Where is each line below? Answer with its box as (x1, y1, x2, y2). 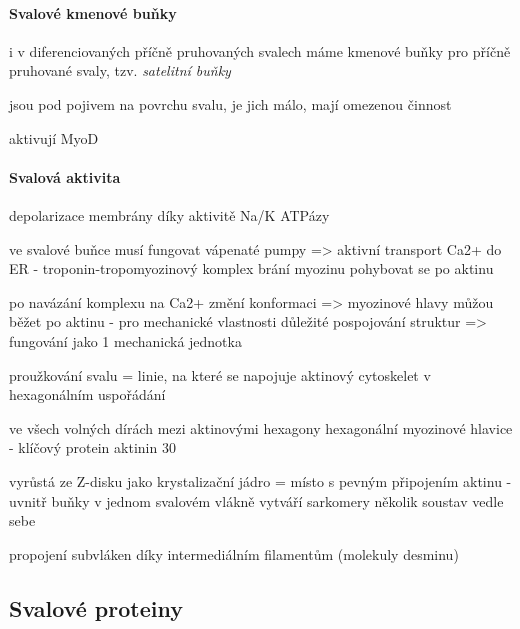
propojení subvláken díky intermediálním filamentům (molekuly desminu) (9, 543, 459, 564)
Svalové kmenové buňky (9, 2, 177, 23)
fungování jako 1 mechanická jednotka (9, 330, 242, 351)
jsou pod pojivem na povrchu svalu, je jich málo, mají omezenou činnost (9, 93, 452, 114)
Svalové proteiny (9, 592, 183, 623)
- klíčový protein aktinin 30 (9, 437, 176, 458)
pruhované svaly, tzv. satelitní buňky (9, 60, 231, 81)
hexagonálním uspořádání (9, 384, 166, 405)
